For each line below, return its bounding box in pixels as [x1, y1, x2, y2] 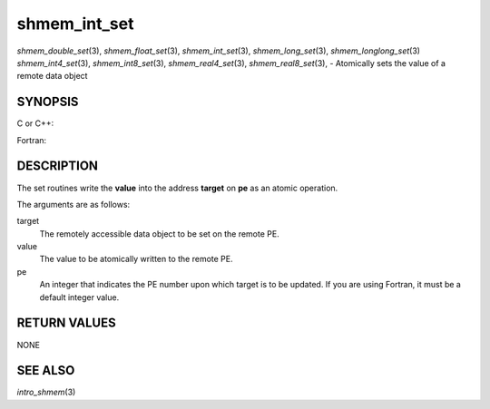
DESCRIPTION [16, 159, 99, 174]
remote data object [16, 71, 88, 82]
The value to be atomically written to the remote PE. [39, 254, 233, 265]
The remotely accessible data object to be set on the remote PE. [39, 228, 280, 239]
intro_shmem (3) [16, 386, 76, 398]
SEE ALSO [16, 363, 75, 378]
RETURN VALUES [16, 316, 117, 331]
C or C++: [16, 118, 54, 129]
